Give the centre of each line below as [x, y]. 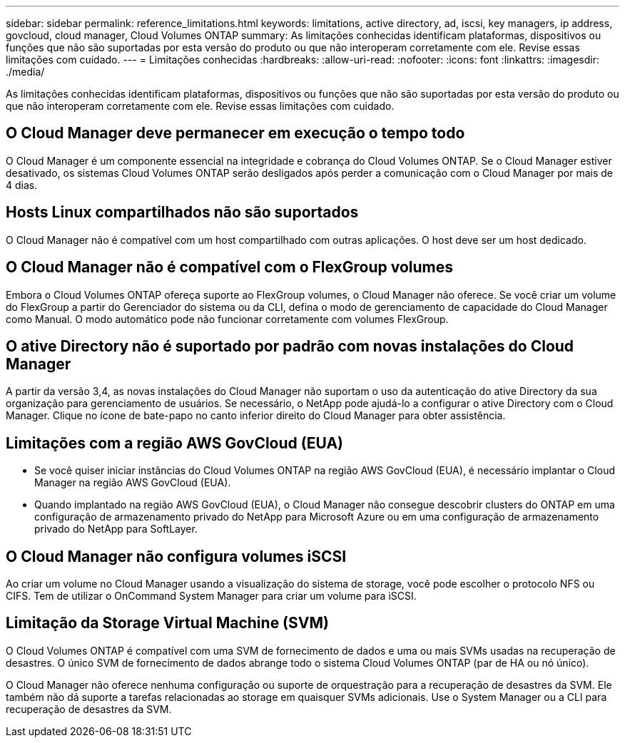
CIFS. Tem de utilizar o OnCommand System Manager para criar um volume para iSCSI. [211, 596]
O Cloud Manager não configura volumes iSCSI [176, 556]
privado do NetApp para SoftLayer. [116, 529]
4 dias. [22, 185]
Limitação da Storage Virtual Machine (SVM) [167, 623]
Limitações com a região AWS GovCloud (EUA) [175, 443]
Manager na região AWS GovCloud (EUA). [133, 483]
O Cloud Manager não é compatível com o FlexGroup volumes [230, 267]
